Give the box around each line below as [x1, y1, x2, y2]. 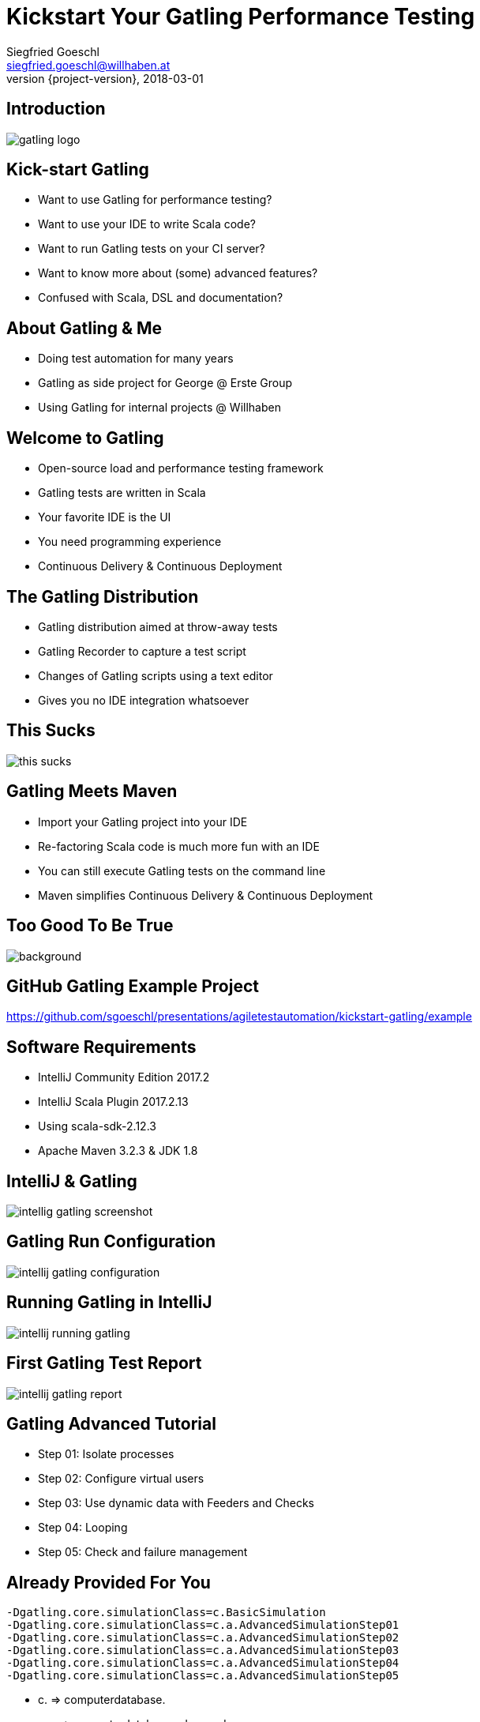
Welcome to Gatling [6, 427, 164, 448]
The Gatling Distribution [6, 586, 199, 607]
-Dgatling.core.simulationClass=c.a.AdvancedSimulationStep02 [6, 1631, 399, 1645]
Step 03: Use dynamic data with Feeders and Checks [38, 1496, 314, 1510]
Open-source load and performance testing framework [38, 461, 324, 476]
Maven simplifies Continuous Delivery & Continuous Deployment [38, 888, 373, 902]
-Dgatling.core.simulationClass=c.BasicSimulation [6, 1606, 326, 1619]
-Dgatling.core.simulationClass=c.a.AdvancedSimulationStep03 [6, 1644, 399, 1657]
